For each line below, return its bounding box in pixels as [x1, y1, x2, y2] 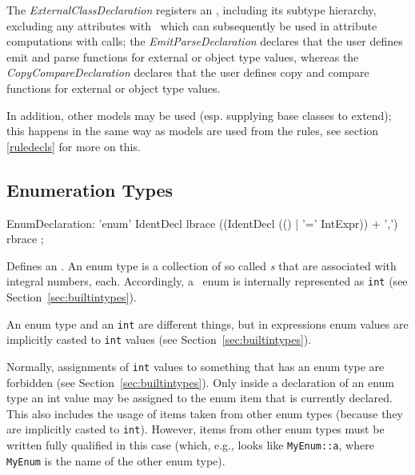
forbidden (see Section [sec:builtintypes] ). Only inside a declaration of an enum [6, 373, 394, 390]
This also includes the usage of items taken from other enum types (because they [6, 405, 404, 421]
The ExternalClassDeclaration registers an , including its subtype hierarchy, [6, 2, 377, 18]
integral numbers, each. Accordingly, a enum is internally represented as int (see [6, 273, 408, 289]
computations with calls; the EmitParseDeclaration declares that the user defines [6, 33, 403, 50]
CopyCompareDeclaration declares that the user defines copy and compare [6, 64, 369, 81]
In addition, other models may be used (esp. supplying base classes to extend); [6, 106, 392, 123]
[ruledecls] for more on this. [6, 138, 141, 154]
